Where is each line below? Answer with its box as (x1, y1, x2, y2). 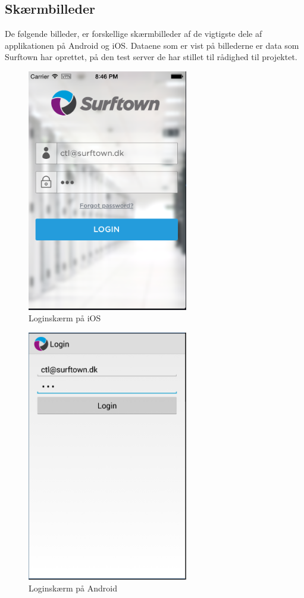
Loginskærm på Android (29, 582, 117, 594)
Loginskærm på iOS (29, 312, 101, 324)
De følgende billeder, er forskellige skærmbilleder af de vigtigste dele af (5, 27, 262, 40)
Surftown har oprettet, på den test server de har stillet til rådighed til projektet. (5, 51, 297, 63)
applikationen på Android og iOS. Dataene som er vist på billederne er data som (5, 39, 299, 51)
